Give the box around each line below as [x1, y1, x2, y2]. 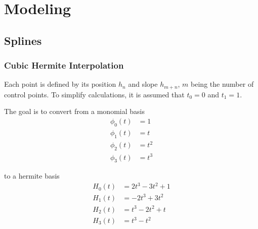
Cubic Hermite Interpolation [4, 59, 124, 72]
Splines [4, 32, 42, 48]
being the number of [191, 79, 254, 89]
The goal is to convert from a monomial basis [4, 106, 145, 117]
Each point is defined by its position [4, 79, 116, 89]
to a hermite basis [4, 170, 60, 181]
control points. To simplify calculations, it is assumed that [4, 89, 185, 99]
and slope [128, 79, 158, 89]
